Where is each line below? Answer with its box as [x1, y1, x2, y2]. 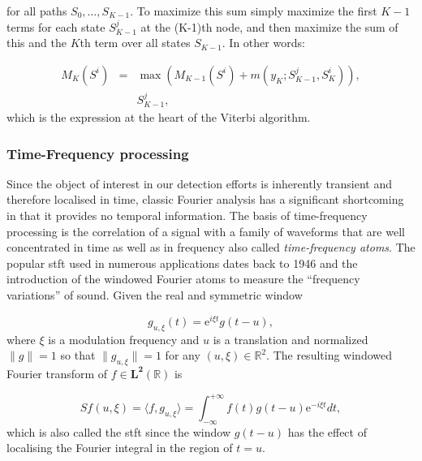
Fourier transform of [6, 364, 108, 381]
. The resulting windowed [266, 347, 392, 364]
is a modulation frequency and [48, 330, 200, 347]
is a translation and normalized [213, 330, 368, 347]
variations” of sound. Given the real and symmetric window [6, 287, 303, 304]
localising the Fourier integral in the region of [6, 439, 233, 456]
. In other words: [222, 34, 305, 51]
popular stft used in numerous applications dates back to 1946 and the [6, 254, 358, 271]
